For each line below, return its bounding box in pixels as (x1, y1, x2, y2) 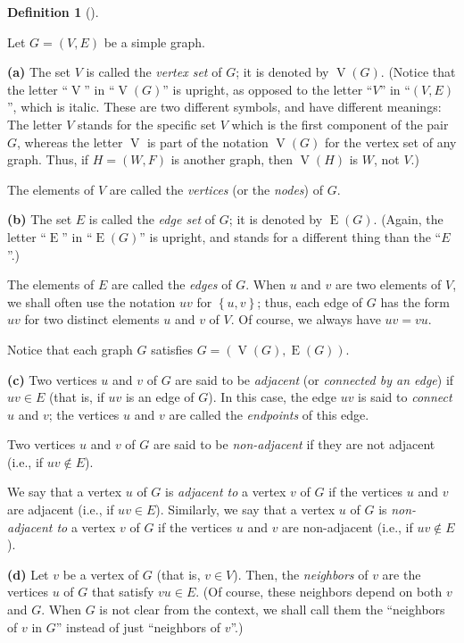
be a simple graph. (104, 32, 205, 51)
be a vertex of (62, 564, 139, 583)
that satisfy (91, 582, 154, 601)
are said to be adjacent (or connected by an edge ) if (175, 370, 454, 388)
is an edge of (125, 388, 195, 406)
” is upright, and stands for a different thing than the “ (139, 227, 442, 246)
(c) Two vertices (7, 370, 97, 388)
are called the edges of (111, 275, 232, 294)
